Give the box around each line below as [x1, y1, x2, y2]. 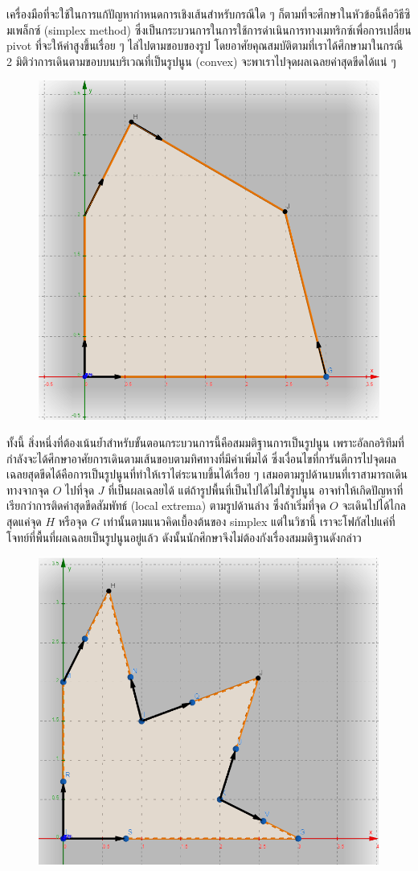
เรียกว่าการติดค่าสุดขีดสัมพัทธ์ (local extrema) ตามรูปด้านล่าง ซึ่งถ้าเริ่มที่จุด [6, 497, 326, 514]
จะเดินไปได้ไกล [342, 497, 406, 514]
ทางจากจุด [6, 481, 50, 498]
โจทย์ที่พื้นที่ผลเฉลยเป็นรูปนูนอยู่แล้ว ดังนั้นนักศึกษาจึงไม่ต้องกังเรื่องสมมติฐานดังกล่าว [6, 528, 362, 545]
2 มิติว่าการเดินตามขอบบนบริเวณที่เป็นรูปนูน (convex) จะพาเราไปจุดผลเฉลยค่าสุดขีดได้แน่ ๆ [6, 52, 396, 69]
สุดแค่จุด [6, 512, 42, 529]
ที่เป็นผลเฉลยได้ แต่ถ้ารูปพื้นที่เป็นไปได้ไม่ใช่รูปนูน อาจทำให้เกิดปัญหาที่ [108, 481, 404, 498]
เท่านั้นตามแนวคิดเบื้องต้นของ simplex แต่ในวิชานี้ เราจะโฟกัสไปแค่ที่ [103, 512, 395, 529]
